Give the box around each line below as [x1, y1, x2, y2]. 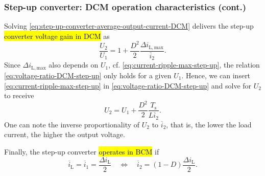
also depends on [49, 59, 99, 70]
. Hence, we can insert [181, 70, 251, 80]
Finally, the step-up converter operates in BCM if [4, 146, 159, 157]
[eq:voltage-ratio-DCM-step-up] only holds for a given [4, 70, 172, 80]
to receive [4, 90, 34, 101]
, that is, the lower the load [166, 119, 252, 129]
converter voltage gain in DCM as [4, 30, 110, 41]
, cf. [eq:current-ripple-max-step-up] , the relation [108, 59, 260, 70]
